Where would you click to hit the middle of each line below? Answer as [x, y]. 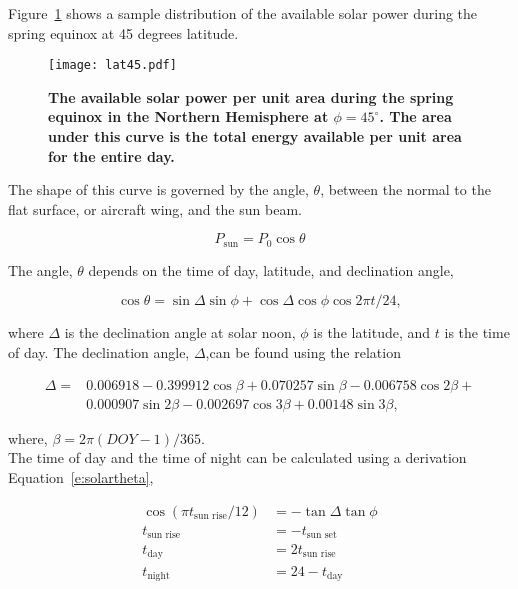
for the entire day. [111, 155]
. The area [415, 116]
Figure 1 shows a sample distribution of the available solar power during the [243, 13]
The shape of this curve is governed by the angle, [158, 189]
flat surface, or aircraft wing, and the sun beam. [155, 208]
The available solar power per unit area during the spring [251, 96]
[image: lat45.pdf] [112, 65]
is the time [477, 332]
